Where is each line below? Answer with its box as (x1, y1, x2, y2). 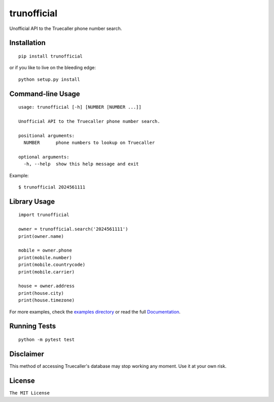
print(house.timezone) (18, 297, 75, 303)
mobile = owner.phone (18, 248, 72, 254)
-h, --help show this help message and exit (23, 161, 139, 167)
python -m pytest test (18, 336, 75, 343)
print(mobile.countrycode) (18, 262, 86, 268)
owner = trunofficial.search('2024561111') (18, 226, 128, 232)
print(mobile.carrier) (18, 269, 75, 274)
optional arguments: (18, 154, 70, 160)
